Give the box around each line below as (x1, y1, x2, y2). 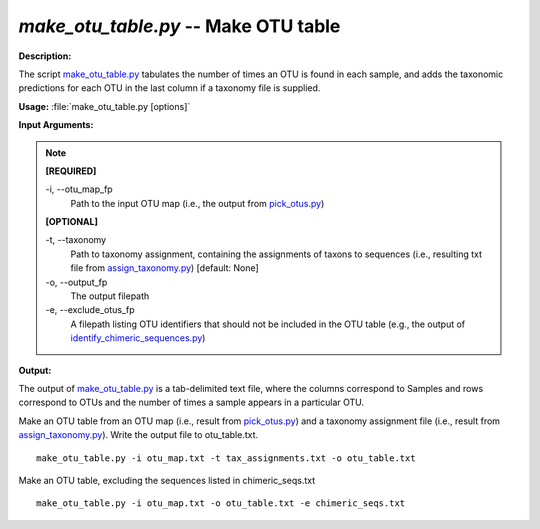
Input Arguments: (18, 119, 94, 131)
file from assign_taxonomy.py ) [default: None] (70, 262, 259, 274)
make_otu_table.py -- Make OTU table (18, 15, 341, 37)
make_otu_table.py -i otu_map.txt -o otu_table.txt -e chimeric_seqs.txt (36, 498, 406, 509)
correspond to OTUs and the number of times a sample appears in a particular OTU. (18, 396, 365, 409)
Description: (18, 50, 72, 62)
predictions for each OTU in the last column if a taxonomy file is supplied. (18, 82, 321, 94)
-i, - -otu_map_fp (45, 183, 114, 195)
